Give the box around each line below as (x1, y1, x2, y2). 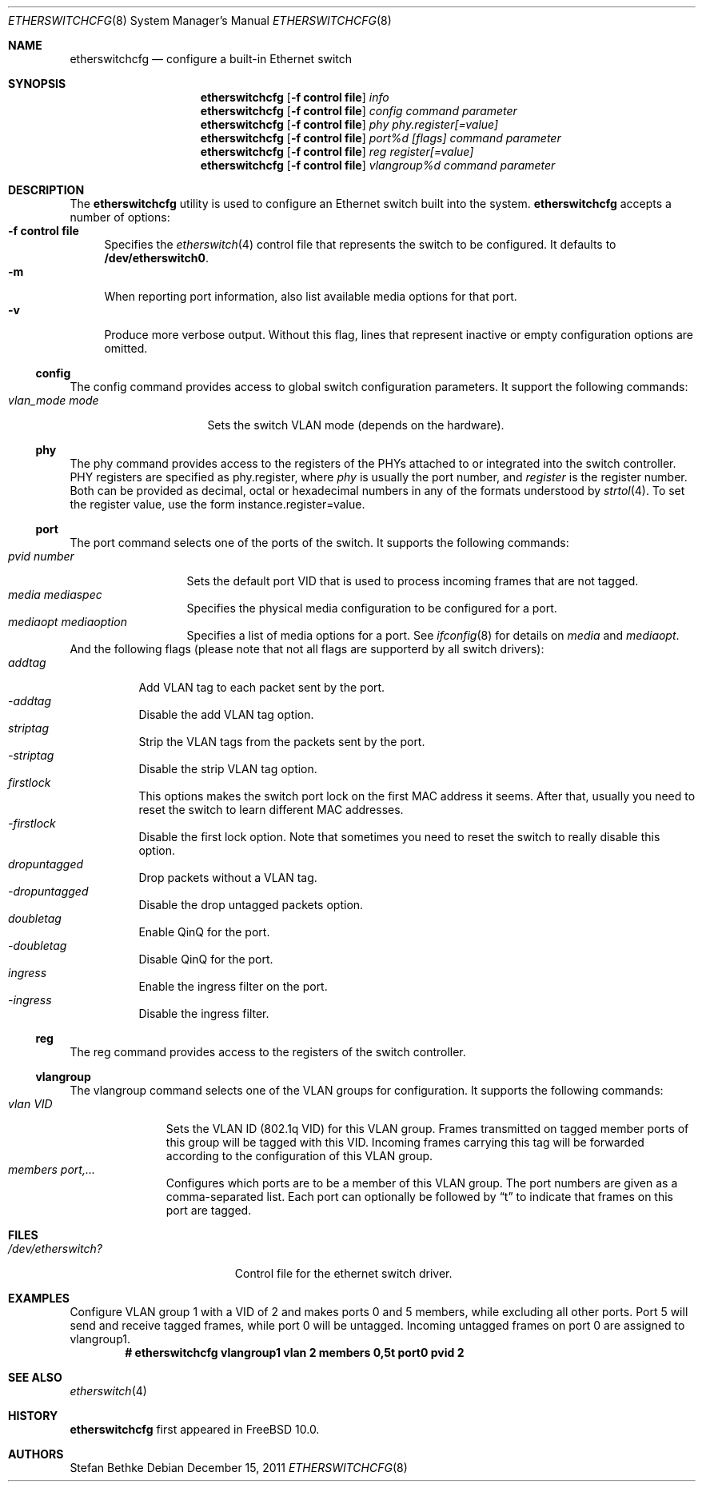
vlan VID (8, 1097, 53, 1111)
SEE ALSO (8, 1370, 62, 1384)
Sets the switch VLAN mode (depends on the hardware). (207, 418, 505, 432)
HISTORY (8, 1409, 58, 1422)
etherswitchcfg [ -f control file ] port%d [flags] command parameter (200, 131, 561, 145)
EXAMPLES (8, 1291, 70, 1305)
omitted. (104, 341, 148, 355)
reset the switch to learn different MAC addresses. (138, 803, 404, 816)
